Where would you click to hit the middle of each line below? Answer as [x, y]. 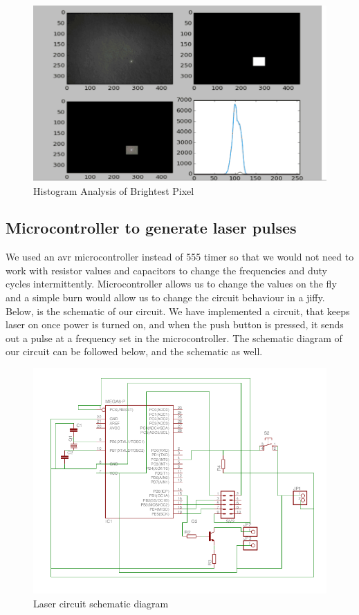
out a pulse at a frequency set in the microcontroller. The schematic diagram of [174, 338]
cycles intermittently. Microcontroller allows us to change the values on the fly [171, 284]
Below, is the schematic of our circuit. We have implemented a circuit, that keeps [178, 311]
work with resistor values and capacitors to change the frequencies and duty [166, 270]
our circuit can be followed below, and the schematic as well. [134, 351]
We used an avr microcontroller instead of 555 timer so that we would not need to [180, 257]
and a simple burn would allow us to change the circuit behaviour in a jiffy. [165, 297]
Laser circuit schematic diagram [101, 603]
